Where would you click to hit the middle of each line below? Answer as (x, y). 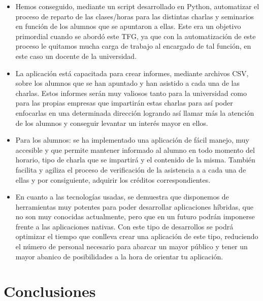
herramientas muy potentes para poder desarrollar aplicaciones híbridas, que (134, 206)
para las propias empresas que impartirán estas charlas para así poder (124, 103)
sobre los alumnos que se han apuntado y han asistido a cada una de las (127, 83)
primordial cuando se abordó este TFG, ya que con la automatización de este (136, 36)
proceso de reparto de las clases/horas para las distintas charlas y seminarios (135, 16)
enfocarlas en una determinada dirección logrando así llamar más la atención (135, 112)
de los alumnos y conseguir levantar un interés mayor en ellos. (112, 123)
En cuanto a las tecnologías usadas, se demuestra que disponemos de (122, 197)
